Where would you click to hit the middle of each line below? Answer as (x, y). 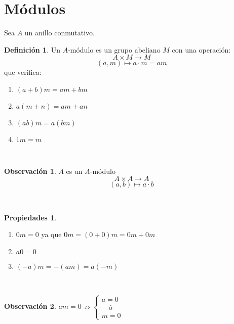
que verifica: (23, 72)
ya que (51, 234)
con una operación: (201, 49)
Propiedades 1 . (30, 217)
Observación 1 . (30, 171)
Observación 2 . (30, 306)
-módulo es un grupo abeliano (114, 49)
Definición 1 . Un (32, 49)
